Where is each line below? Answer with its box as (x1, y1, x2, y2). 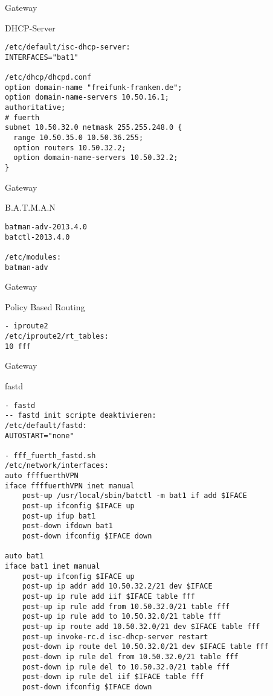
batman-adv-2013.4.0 (5, 222, 88, 231)
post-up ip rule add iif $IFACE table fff (22, 592, 195, 601)
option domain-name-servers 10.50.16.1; (5, 93, 170, 102)
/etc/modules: (5, 252, 62, 261)
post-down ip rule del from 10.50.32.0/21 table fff (22, 652, 239, 661)
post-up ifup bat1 (22, 511, 96, 520)
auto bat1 (5, 552, 44, 561)
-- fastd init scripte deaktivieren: (5, 411, 156, 420)
